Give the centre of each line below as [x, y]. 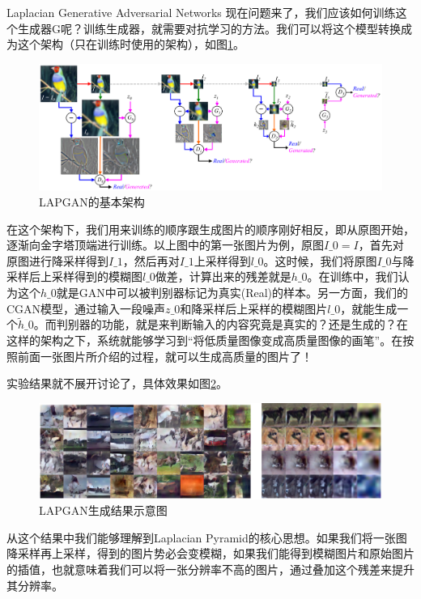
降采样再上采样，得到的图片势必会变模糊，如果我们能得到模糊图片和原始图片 [210, 553]
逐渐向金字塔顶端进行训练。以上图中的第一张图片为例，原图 [165, 245]
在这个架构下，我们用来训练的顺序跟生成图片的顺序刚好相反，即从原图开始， [210, 229]
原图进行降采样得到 [57, 260]
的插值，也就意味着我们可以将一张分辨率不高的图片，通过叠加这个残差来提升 [210, 569]
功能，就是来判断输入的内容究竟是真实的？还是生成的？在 [255, 324]
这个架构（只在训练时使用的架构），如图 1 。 [131, 44]
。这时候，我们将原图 [320, 260]
